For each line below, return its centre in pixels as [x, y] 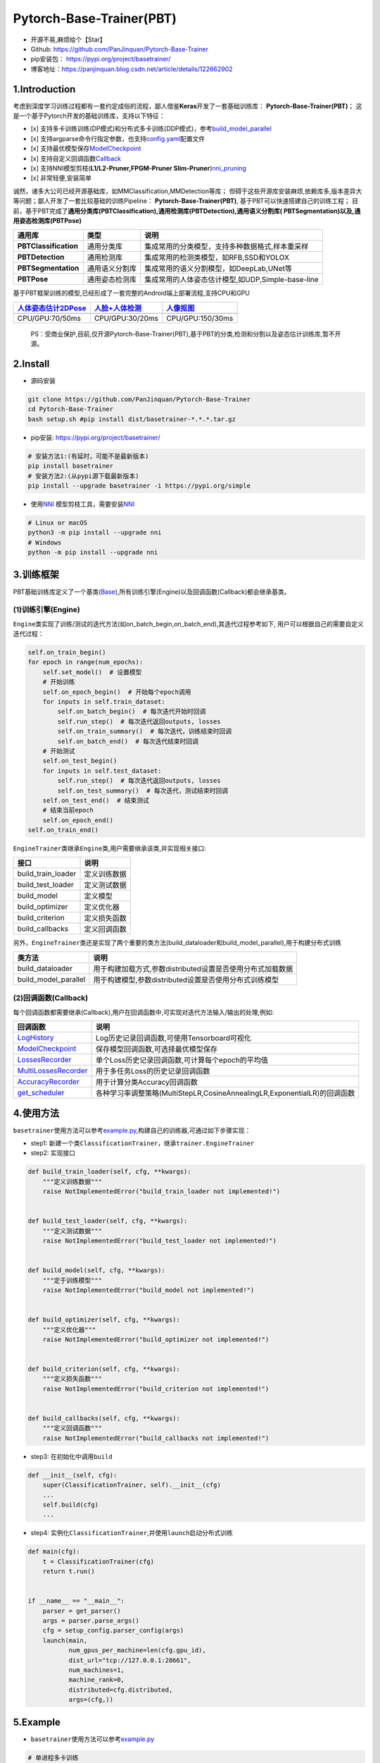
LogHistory [36, 1038]
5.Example [37, 1722]
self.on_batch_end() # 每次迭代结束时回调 [128, 741]
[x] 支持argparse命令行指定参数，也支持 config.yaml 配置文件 [118, 138]
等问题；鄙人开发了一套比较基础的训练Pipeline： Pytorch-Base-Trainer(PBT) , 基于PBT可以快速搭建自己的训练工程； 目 [186, 201]
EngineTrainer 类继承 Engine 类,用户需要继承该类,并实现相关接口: [110, 848]
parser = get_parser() [82, 1611]
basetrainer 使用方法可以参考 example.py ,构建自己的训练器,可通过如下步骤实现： [132, 1130]
